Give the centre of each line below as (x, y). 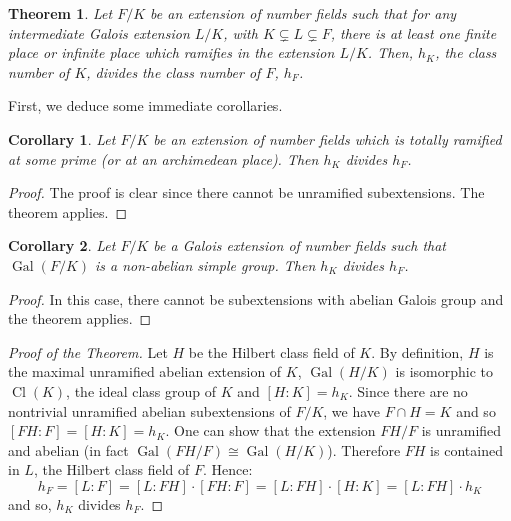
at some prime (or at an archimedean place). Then (163, 158)
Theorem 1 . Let (60, 13)
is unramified (461, 430)
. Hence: (227, 469)
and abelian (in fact (68, 449)
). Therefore (364, 449)
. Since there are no (408, 390)
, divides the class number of (173, 71)
